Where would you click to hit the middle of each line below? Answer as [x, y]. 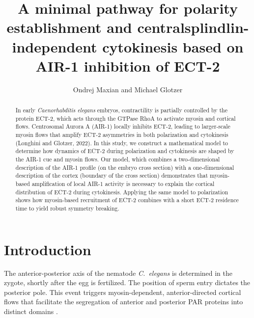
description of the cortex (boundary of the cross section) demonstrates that [112, 175]
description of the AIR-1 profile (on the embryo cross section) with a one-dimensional [125, 167]
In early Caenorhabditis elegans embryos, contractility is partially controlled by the [121, 110]
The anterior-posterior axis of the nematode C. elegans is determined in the [118, 273]
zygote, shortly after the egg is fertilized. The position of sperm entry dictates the [127, 282]
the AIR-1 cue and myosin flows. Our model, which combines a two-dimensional [118, 159]
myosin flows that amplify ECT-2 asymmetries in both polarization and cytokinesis [122, 135]
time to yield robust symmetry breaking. [67, 208]
